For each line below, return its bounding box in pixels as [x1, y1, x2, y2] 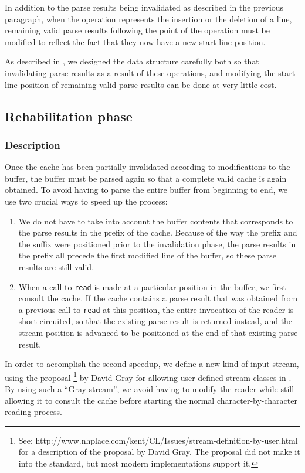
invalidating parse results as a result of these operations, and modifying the [5, 66, 276, 79]
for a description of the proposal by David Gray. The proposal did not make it [18, 445, 300, 458]
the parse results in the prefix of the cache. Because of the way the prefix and [18, 226, 297, 239]
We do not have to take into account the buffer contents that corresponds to [18, 215, 293, 227]
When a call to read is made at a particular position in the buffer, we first [18, 280, 286, 292]
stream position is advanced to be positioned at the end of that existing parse [18, 326, 298, 338]
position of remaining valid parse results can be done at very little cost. [20, 78, 277, 90]
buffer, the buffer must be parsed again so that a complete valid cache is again [5, 172, 287, 184]
